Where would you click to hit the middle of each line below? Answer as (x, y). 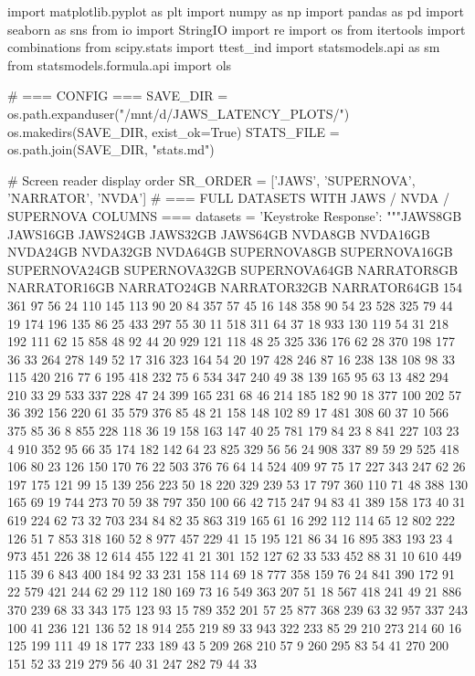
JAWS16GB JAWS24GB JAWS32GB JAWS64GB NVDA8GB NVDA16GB (219, 233)
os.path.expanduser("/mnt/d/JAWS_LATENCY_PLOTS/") (179, 113)
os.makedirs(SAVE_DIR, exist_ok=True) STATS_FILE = (174, 131)
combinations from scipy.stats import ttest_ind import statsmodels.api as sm (224, 47)
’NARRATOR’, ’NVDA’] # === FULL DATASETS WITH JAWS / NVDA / (228, 198)
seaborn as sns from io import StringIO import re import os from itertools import (237, 29)
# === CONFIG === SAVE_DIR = (118, 95)
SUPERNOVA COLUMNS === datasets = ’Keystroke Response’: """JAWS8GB (235, 215)
